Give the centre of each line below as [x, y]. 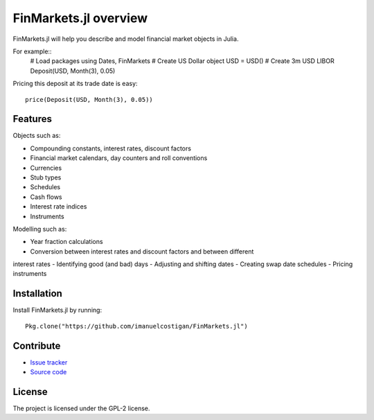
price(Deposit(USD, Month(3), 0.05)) [89, 99]
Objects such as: [37, 136]
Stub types [46, 177]
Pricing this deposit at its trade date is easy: [75, 84]
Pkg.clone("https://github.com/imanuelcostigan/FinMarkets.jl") [137, 326]
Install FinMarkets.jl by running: [57, 310]
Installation [37, 294]
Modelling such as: [40, 229]
